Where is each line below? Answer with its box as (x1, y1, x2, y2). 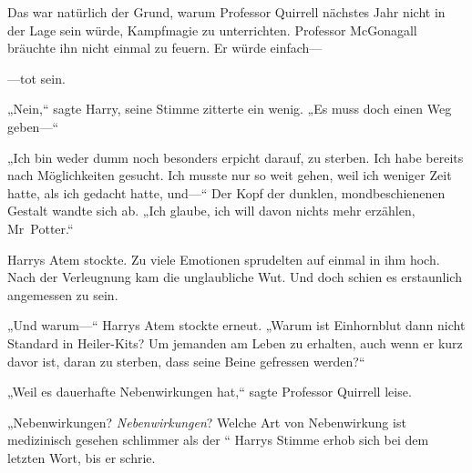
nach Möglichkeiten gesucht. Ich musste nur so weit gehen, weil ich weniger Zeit (7, 166, 452, 185)
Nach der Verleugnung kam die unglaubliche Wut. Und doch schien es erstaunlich (7, 267, 462, 287)
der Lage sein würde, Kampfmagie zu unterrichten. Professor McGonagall (7, 20, 417, 39)
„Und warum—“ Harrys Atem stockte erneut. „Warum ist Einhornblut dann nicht (7, 316, 466, 335)
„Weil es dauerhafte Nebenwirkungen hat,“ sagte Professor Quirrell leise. (7, 382, 412, 401)
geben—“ (7, 116, 58, 136)
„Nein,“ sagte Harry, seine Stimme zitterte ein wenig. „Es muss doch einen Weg (7, 99, 452, 118)
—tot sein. (7, 68, 66, 87)
